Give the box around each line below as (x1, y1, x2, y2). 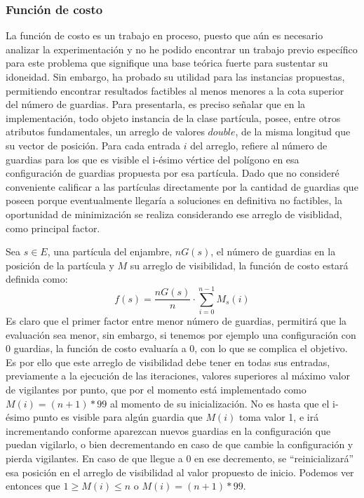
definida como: (6, 271, 68, 286)
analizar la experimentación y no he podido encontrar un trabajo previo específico (6, 41, 358, 56)
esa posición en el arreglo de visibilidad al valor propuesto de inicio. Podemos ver (6, 464, 354, 479)
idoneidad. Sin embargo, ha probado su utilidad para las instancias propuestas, (6, 69, 345, 83)
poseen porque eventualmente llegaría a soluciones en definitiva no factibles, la (6, 193, 342, 208)
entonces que (6, 478, 60, 493)
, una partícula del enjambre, (47, 244, 173, 259)
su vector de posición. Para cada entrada (6, 137, 180, 152)
